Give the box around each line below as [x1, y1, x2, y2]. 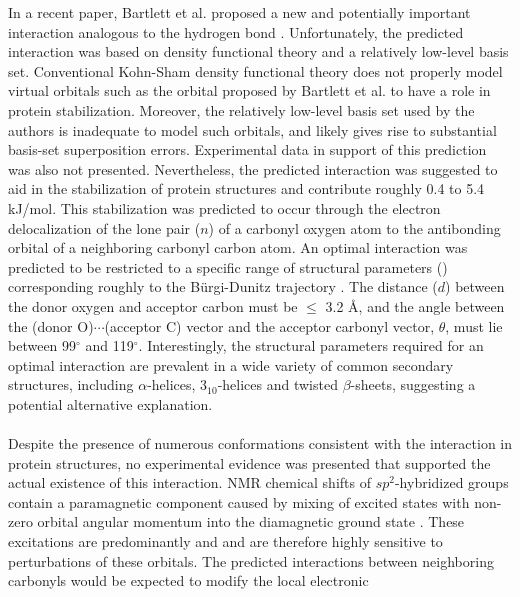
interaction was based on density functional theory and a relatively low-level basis [8, 41, 509, 62]
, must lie [445, 315, 503, 336]
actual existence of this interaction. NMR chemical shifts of [8, 472, 371, 493]
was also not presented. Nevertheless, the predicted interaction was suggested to [8, 158, 498, 179]
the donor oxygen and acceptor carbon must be [8, 295, 298, 316]
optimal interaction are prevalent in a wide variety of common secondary [8, 354, 454, 375]
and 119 [85, 335, 134, 356]
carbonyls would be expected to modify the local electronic [8, 570, 369, 591]
